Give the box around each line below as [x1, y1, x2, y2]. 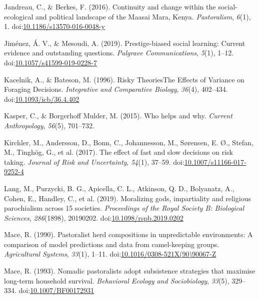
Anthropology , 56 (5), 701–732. [4, 120, 94, 130]
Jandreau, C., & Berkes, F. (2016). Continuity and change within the [4, 1, 216, 11]
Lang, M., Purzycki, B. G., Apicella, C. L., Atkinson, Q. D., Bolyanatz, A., [4, 183, 234, 193]
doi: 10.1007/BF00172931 [18, 285, 94, 296]
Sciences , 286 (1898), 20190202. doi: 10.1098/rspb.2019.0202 [4, 212, 183, 223]
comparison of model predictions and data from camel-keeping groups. [4, 239, 219, 249]
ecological [4, 11, 33, 21]
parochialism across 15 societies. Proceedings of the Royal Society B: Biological [4, 203, 244, 213]
